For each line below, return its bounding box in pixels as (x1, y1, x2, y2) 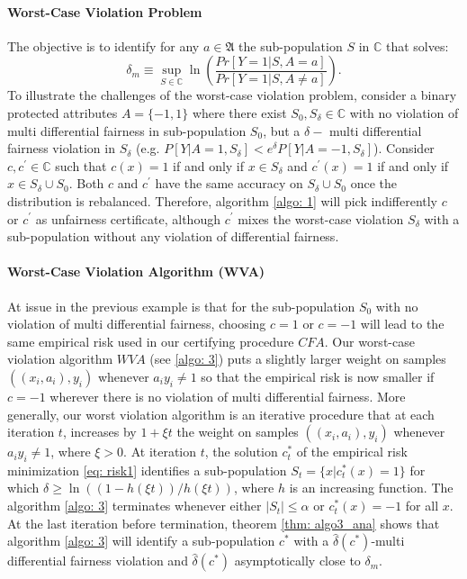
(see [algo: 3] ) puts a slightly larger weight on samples (149, 349, 446, 368)
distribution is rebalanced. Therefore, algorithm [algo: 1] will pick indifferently (7, 191, 438, 210)
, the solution (204, 442, 278, 461)
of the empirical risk (296, 442, 408, 461)
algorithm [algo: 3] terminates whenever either (7, 496, 262, 515)
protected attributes (7, 103, 118, 122)
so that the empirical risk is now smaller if (201, 366, 435, 385)
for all (405, 496, 439, 515)
